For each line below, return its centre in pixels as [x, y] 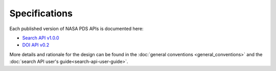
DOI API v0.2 [36, 45]
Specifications [41, 13]
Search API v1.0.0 [41, 38]
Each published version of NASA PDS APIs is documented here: [76, 29]
